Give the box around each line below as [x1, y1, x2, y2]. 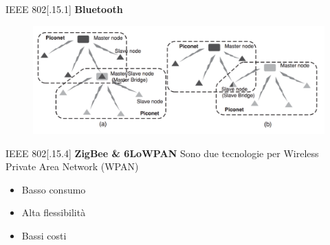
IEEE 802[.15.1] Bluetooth [5, 2, 123, 16]
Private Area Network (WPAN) [5, 159, 139, 174]
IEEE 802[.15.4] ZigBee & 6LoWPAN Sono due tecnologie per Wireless [5, 145, 319, 160]
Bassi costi [21, 228, 67, 242]
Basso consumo [21, 182, 86, 196]
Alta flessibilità [21, 205, 86, 220]
